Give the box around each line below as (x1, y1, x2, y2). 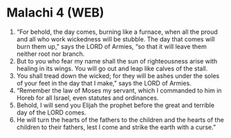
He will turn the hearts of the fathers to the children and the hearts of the (16, 115, 224, 124)
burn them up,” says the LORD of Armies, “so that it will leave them (16, 42, 207, 50)
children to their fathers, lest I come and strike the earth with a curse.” (16, 123, 216, 131)
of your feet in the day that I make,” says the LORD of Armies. (16, 79, 192, 87)
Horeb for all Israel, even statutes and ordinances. (16, 93, 159, 101)
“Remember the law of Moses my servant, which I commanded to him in (16, 86, 222, 95)
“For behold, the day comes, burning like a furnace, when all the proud (16, 28, 219, 36)
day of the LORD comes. (16, 108, 86, 117)
